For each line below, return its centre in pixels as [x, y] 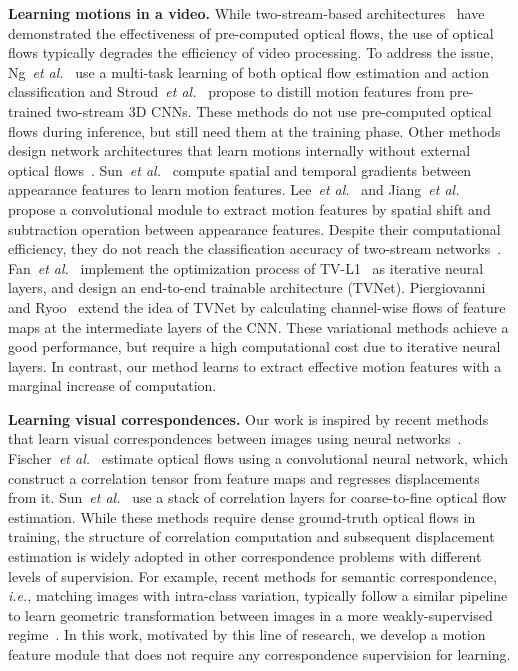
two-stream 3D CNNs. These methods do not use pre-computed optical [274, 110]
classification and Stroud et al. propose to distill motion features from [226, 91]
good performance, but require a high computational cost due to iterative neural [254, 346]
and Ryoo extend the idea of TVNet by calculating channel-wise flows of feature [257, 306]
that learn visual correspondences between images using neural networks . [235, 438]
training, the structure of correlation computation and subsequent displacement [251, 536]
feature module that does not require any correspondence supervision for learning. [259, 654]
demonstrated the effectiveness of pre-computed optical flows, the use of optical [251, 32]
